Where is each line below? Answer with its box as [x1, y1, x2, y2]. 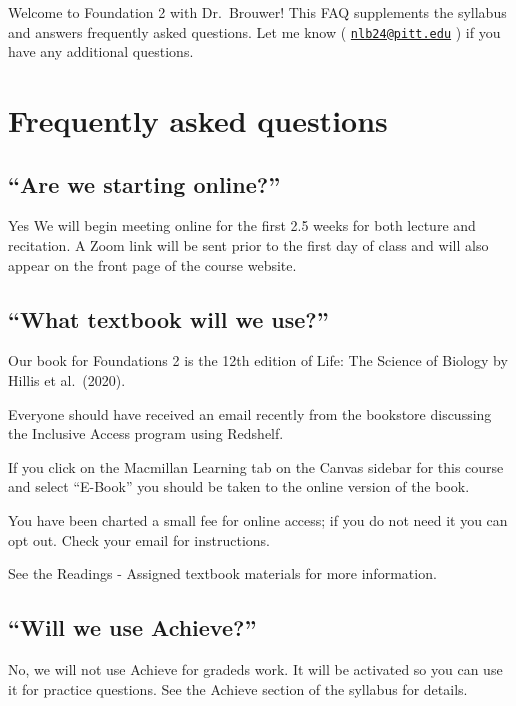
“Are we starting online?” [8, 168, 281, 199]
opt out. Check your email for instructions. [8, 529, 271, 550]
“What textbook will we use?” [8, 303, 329, 334]
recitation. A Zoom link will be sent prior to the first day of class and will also [8, 235, 489, 256]
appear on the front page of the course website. [8, 254, 297, 275]
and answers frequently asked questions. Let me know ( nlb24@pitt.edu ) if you [8, 21, 501, 42]
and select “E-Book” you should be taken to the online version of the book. [8, 476, 470, 497]
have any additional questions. [8, 41, 194, 62]
